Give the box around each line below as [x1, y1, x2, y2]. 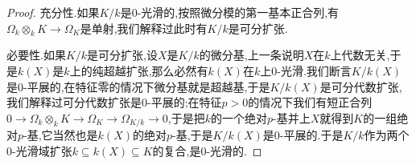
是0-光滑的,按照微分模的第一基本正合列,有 [120, 4, 340, 20]
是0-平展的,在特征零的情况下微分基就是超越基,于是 [6, 78, 270, 95]
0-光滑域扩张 [6, 142, 72, 159]
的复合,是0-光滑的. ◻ [152, 142, 262, 159]
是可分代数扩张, [319, 78, 402, 95]
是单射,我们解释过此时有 [80, 19, 208, 36]
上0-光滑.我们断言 [260, 62, 352, 78]
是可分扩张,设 [87, 46, 158, 63]
